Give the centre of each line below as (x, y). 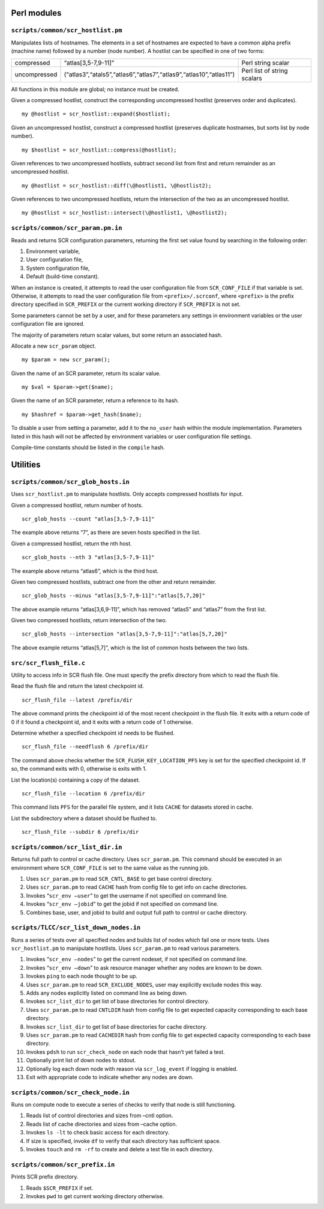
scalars (252, 78)
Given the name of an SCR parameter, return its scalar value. (86, 373)
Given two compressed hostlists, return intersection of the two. (89, 620)
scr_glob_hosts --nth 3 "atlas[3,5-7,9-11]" (88, 557)
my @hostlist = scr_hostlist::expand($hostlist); (96, 114)
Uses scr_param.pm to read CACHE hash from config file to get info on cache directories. (137, 887)
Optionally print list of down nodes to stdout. (81, 1061)
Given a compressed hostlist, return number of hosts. (77, 505)
